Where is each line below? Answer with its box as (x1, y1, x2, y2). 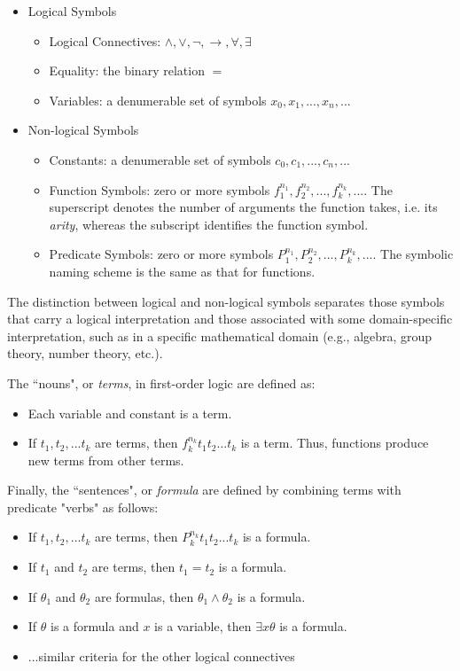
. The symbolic (372, 245, 454, 263)
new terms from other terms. (27, 450, 184, 469)
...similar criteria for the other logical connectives (27, 646, 295, 665)
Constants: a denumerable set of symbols (49, 150, 271, 168)
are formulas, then (94, 587, 194, 605)
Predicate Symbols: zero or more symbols (49, 245, 274, 263)
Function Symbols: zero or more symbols (49, 180, 270, 199)
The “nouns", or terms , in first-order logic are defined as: (7, 373, 316, 392)
